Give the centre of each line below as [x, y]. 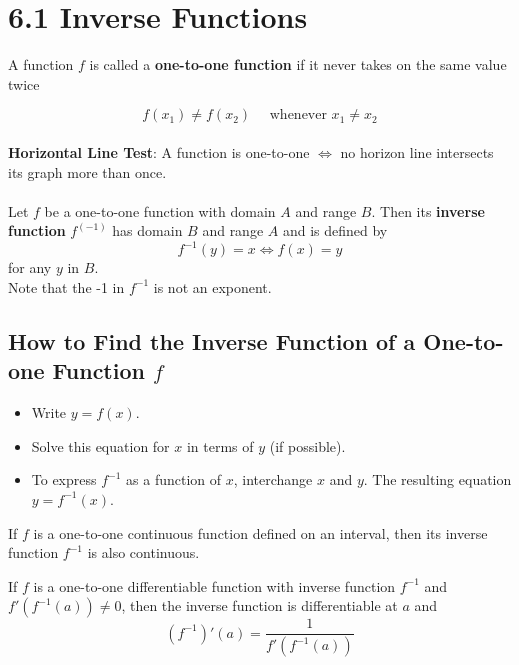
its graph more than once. [87, 171]
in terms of [220, 445]
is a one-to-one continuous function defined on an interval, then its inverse [260, 532]
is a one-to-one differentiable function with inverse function [214, 585]
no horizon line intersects [417, 151]
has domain [147, 230]
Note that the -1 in [66, 286]
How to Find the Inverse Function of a [212, 340]
